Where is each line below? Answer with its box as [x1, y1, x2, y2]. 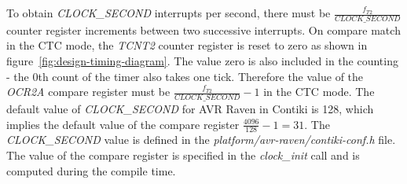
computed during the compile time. [6, 162, 176, 178]
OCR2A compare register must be [6, 83, 170, 100]
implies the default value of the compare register [6, 116, 240, 132]
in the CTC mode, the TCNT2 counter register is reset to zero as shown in [6, 37, 368, 53]
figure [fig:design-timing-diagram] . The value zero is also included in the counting [6, 53, 398, 69]
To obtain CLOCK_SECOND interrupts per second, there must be [6, 5, 331, 20]
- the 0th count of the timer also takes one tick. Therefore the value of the [6, 68, 364, 84]
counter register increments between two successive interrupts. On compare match [6, 21, 401, 38]
